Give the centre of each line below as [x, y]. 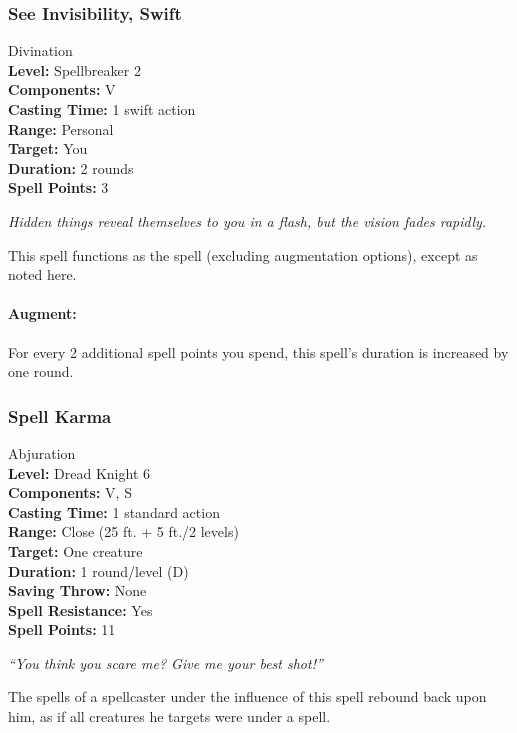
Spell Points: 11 [62, 629]
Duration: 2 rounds [71, 167]
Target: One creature [75, 550]
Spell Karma [60, 415]
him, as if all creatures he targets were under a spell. [169, 716]
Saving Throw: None [77, 590]
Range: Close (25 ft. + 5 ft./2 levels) [123, 531]
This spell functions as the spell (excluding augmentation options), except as [243, 254]
